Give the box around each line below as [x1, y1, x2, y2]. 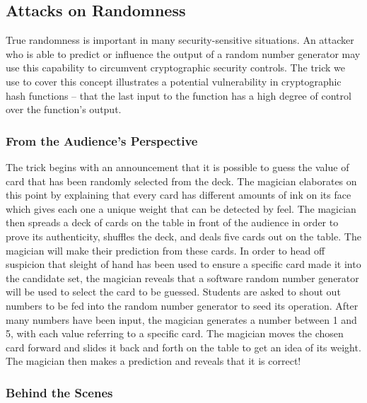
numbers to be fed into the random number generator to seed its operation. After [6, 298, 359, 313]
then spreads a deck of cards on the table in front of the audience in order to [6, 215, 339, 230]
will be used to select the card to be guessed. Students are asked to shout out [6, 284, 341, 299]
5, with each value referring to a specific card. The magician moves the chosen [6, 326, 344, 341]
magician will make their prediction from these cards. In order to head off [6, 243, 325, 257]
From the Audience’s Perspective [6, 132, 198, 149]
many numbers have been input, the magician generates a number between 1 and [6, 312, 357, 327]
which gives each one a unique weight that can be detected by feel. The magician [6, 201, 356, 216]
